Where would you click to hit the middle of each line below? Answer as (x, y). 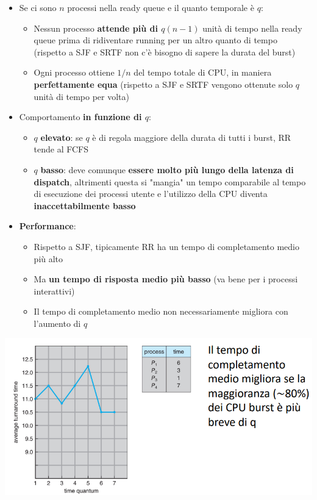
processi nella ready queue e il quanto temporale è (161, 7)
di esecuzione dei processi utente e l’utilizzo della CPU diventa (151, 194)
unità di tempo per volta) (81, 96)
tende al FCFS (61, 149)
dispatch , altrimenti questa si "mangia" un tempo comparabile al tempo (170, 181)
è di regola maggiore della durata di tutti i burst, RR (192, 137)
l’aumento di (57, 323)
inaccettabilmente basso (85, 205)
